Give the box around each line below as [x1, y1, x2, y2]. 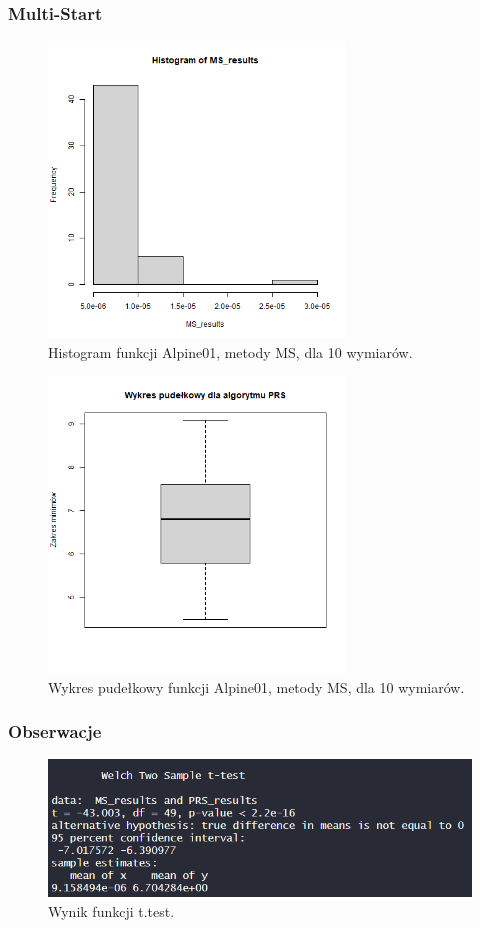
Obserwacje [8, 719, 102, 744]
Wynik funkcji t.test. [48, 900, 175, 921]
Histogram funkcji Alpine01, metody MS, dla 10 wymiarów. [48, 341, 413, 362]
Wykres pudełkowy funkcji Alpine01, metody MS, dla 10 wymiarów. [48, 676, 465, 697]
